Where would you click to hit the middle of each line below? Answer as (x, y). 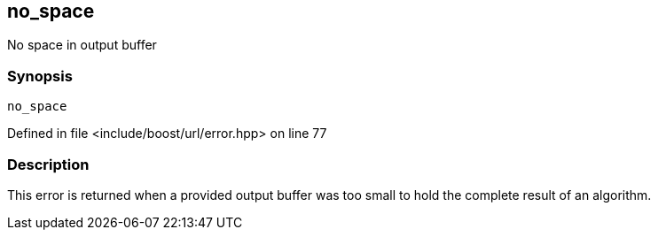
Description (48, 164)
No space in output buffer (82, 45)
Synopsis (40, 76)
